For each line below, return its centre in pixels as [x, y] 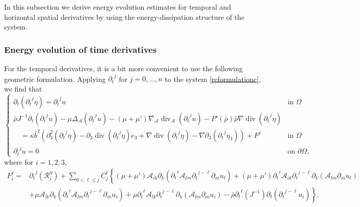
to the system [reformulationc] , [213, 79]
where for [19, 161]
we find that [23, 88]
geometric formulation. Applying [55, 79]
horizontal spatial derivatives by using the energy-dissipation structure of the [124, 17]
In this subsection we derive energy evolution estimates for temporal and [118, 7]
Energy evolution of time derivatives [81, 49]
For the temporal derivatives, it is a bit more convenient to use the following [124, 68]
